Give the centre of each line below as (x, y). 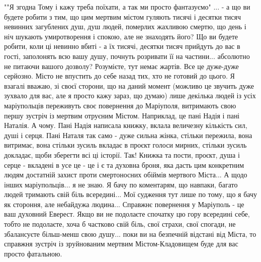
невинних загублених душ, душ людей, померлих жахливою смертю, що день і (125, 26)
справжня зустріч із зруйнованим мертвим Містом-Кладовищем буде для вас (121, 244)
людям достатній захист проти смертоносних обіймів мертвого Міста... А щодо (126, 175)
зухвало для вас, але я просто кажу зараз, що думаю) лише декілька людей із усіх (130, 95)
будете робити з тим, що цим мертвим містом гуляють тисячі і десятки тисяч (122, 16)
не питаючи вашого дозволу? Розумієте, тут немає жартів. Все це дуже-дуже (121, 66)
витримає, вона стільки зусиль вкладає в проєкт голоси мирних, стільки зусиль (125, 145)
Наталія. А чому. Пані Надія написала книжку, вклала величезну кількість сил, (126, 125)
